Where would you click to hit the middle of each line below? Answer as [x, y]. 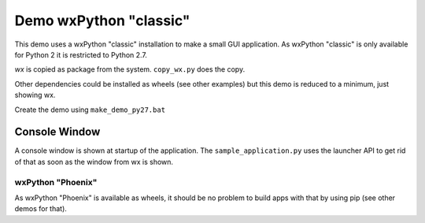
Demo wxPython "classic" [102, 20]
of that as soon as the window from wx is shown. [94, 162]
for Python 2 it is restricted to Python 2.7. [81, 54]
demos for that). [41, 209]
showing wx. [35, 95]
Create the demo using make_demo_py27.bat [90, 110]
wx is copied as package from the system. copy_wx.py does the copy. [130, 69]
